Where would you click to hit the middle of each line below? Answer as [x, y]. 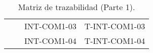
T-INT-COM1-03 [115, 26]
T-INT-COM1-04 [115, 41]
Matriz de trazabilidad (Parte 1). [76, 7]
